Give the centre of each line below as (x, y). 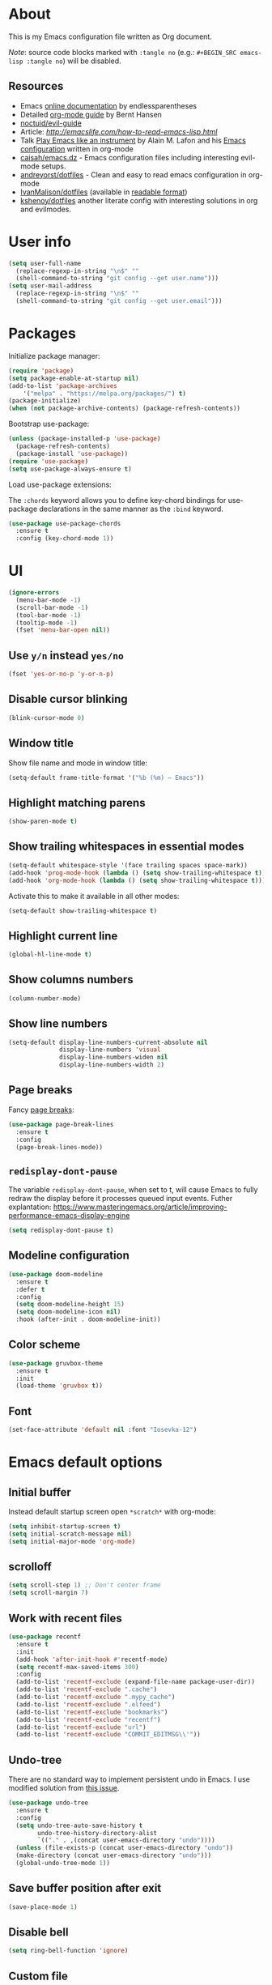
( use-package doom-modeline (56, 1274)
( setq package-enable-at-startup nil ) (74, 378)
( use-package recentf (45, 1637)
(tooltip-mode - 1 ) (47, 623)
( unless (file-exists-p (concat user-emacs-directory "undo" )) (124, 1848)
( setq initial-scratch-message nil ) (70, 1534)
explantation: (30, 1207)
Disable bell (38, 1932)
